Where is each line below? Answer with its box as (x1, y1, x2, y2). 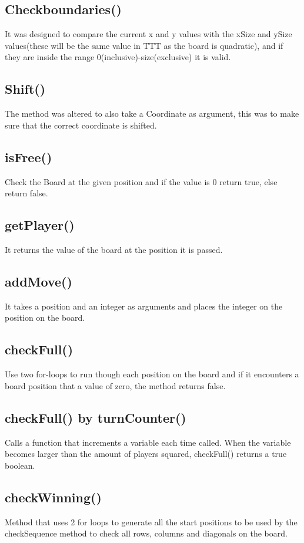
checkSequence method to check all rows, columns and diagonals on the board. (5, 527, 288, 539)
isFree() (5, 147, 52, 166)
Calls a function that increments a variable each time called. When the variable (5, 436, 291, 448)
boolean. (5, 459, 35, 471)
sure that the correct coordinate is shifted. (5, 119, 157, 131)
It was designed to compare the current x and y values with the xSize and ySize (5, 28, 292, 40)
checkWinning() (5, 488, 102, 506)
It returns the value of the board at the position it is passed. (5, 243, 223, 255)
